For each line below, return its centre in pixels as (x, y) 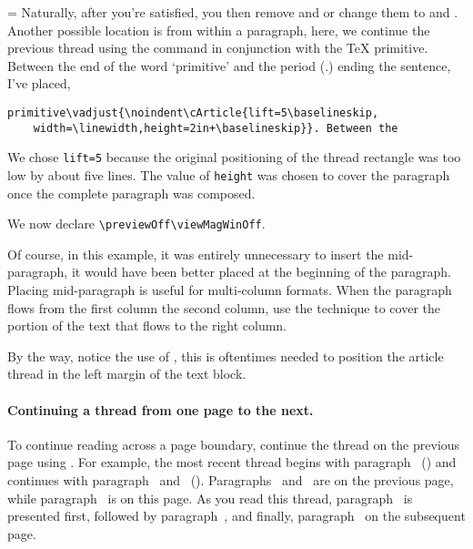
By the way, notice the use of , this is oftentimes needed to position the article (226, 356)
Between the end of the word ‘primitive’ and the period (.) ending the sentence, (229, 65)
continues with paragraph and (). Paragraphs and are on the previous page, (231, 479)
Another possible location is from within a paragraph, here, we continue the (219, 30)
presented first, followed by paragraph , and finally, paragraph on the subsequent (236, 516)
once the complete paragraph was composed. (131, 193)
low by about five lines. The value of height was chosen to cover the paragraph (229, 174)
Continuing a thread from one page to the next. (161, 409)
